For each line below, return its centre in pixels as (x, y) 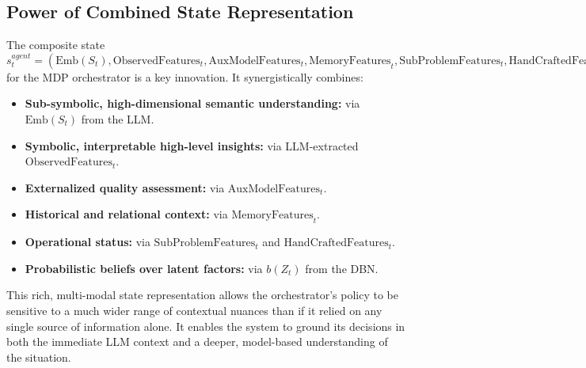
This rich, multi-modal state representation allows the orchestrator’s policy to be (202, 295)
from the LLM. (118, 118)
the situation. (39, 357)
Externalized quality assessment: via (125, 187)
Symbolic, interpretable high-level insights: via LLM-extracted (192, 145)
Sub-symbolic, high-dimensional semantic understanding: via (192, 103)
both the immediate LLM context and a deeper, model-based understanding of (197, 341)
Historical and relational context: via (126, 214)
